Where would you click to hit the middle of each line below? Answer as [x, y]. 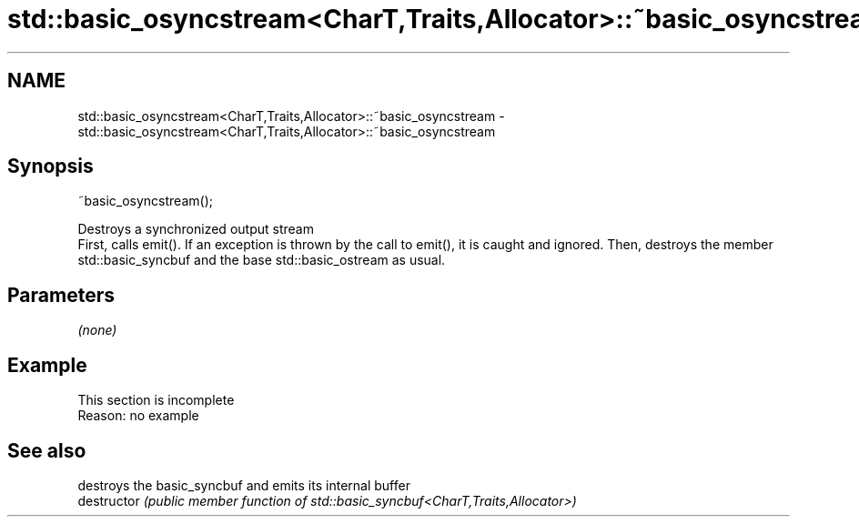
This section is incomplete [156, 400]
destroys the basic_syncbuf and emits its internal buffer [244, 485]
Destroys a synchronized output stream [196, 229]
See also [47, 450]
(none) [97, 330]
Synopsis [51, 166]
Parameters [61, 295]
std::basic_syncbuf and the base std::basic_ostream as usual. [262, 260]
